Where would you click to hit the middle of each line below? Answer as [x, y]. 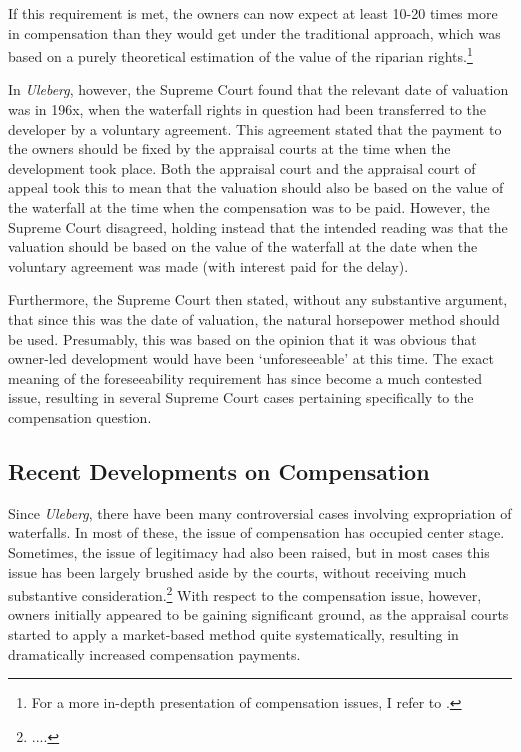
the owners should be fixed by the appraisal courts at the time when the [229, 148]
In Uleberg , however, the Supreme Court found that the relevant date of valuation [258, 89]
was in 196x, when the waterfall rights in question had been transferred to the [247, 109]
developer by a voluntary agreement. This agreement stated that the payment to [255, 128]
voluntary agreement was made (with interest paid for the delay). [208, 265]
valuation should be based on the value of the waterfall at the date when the [243, 246]
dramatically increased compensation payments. [154, 653]
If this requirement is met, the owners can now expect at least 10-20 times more [253, 13]
